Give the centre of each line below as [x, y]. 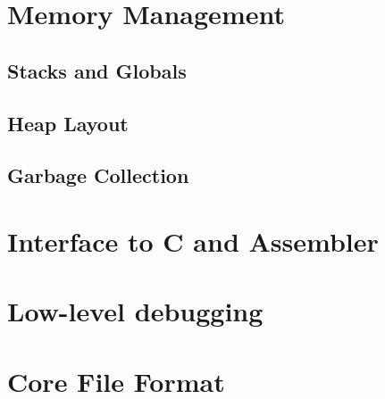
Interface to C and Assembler [193, 241]
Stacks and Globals [97, 70]
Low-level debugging [135, 311]
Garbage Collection [98, 175]
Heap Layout [68, 123]
